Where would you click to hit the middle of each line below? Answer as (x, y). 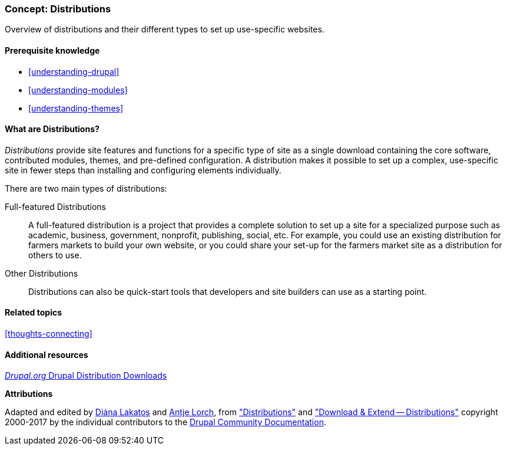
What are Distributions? (52, 129)
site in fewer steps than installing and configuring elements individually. (143, 170)
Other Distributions (42, 273)
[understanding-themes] (76, 108)
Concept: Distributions (58, 9)
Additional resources (47, 354)
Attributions (29, 394)
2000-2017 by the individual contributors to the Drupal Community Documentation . (165, 422)
